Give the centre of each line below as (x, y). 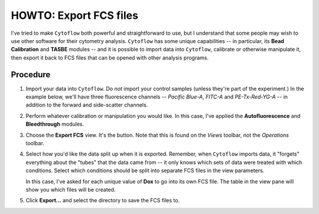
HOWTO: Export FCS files (75, 15)
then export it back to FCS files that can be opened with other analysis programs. (110, 57)
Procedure (31, 75)
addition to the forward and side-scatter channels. (87, 105)
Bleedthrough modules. (55, 124)
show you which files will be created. (71, 189)
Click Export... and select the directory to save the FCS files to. (103, 200)
